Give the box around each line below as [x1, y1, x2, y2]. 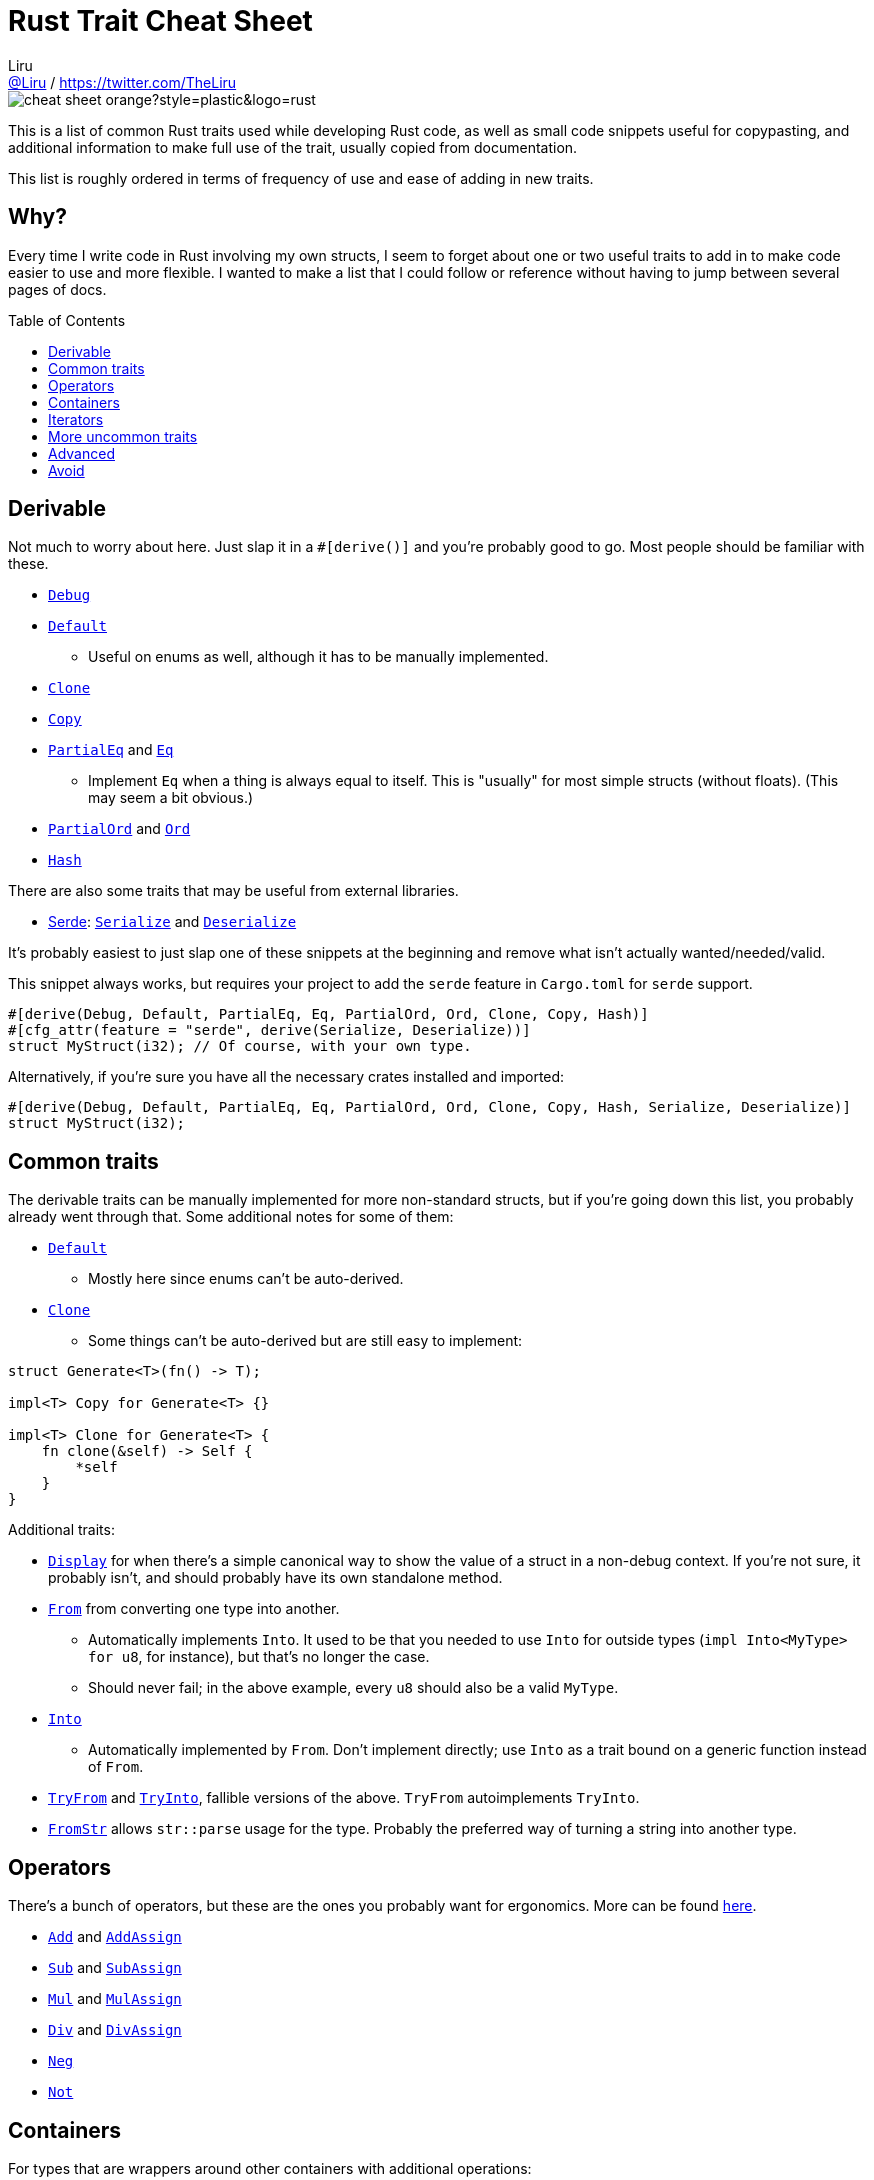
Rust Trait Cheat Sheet [8, 4, 313, 38]
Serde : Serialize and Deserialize [48, 913, 297, 931]
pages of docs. [8, 280, 107, 298]
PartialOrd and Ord [48, 820, 191, 838]
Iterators [48, 410, 104, 428]
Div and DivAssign [48, 2021, 182, 2039]
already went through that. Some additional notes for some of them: [8, 1208, 454, 1226]
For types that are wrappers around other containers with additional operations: [8, 2159, 532, 2177]
